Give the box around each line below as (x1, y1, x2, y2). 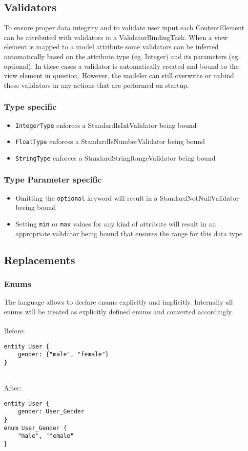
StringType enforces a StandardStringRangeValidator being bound (15, 152, 216, 163)
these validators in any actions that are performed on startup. (4, 80, 189, 90)
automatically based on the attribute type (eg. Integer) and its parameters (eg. (4, 51, 240, 61)
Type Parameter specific (4, 173, 102, 185)
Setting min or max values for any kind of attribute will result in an (15, 219, 216, 229)
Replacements (4, 252, 75, 267)
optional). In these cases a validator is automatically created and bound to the (4, 61, 239, 71)
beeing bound (15, 202, 56, 212)
